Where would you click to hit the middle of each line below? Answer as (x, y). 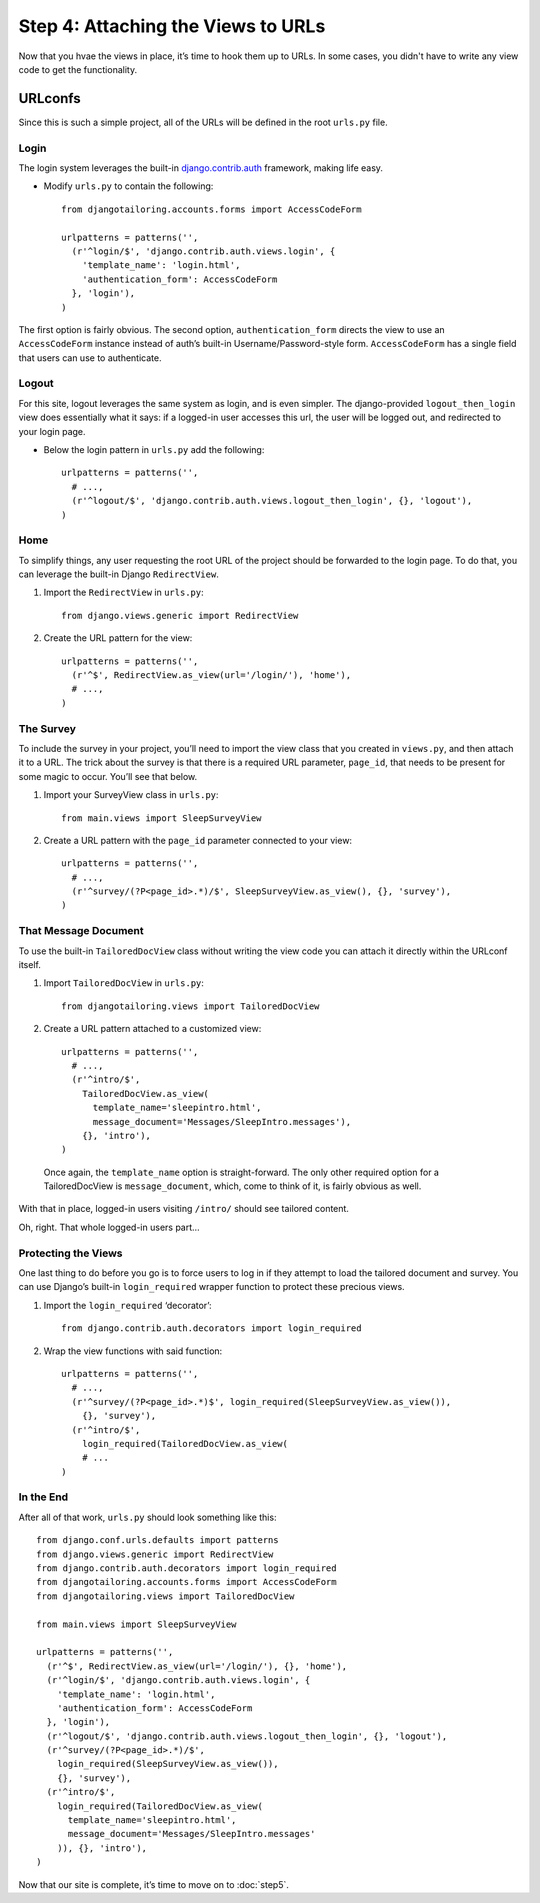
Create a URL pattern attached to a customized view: (152, 1029)
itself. (30, 964)
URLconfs (50, 98)
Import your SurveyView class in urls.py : (131, 795)
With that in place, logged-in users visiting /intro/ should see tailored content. (184, 1209)
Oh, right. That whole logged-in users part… (109, 1227)
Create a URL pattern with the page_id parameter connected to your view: (198, 840)
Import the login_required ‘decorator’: (127, 1305)
